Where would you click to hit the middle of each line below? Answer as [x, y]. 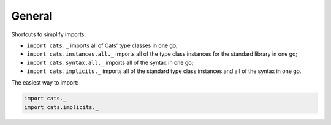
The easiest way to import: [45, 82]
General [32, 16]
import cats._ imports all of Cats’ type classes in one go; [102, 45]
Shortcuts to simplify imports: [48, 34]
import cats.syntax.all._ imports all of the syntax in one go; [110, 63]
